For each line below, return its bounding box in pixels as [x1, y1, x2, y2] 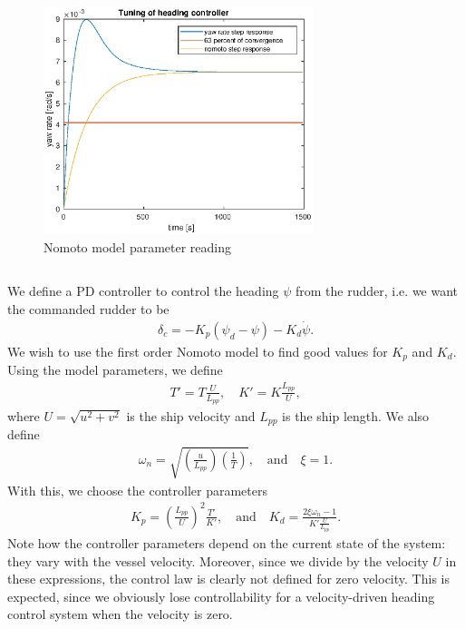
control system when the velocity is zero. [7, 604, 233, 624]
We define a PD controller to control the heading [7, 281, 279, 300]
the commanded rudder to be [7, 300, 170, 319]
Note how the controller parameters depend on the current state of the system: [7, 533, 446, 552]
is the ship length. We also [282, 406, 430, 425]
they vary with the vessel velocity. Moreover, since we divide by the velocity [7, 551, 429, 570]
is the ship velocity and [126, 406, 256, 425]
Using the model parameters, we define [7, 360, 223, 379]
